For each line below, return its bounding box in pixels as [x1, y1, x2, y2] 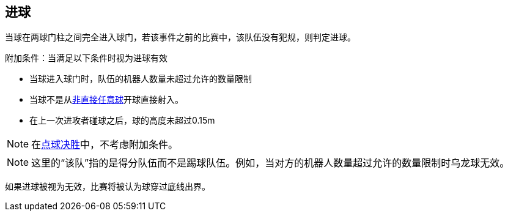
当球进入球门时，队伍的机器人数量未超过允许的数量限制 [29, 73, 252, 84]
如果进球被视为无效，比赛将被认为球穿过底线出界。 [5, 181, 210, 192]
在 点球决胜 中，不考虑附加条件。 [31, 138, 179, 151]
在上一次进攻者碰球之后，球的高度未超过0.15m [29, 115, 215, 126]
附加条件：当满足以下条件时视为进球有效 [5, 53, 167, 64]
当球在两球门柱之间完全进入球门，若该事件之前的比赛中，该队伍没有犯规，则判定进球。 [5, 32, 356, 43]
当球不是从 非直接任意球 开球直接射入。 [29, 94, 183, 105]
